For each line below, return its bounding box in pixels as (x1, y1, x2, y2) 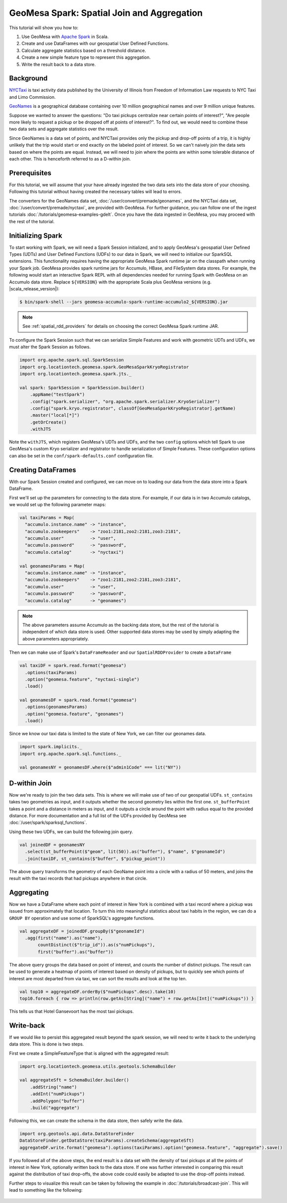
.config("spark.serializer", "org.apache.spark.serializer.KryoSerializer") (30, 399, 220, 404)
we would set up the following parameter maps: (9, 501, 106, 507)
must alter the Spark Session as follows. (9, 344, 91, 350)
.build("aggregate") (30, 1105, 80, 1111)
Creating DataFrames (9, 466, 77, 474)
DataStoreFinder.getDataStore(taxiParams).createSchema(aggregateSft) (19, 1138, 195, 1143)
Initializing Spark (9, 231, 63, 240)
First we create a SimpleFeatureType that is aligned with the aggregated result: (9, 1050, 169, 1056)
